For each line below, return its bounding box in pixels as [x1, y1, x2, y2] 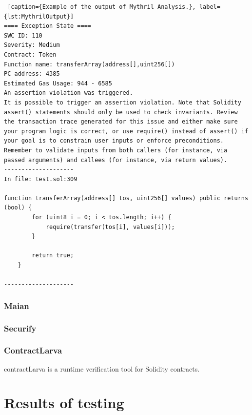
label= [199, 3, 220, 10]
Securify [4, 322, 37, 334]
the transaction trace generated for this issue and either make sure [4, 118, 238, 125]
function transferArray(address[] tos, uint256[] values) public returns [4, 194, 249, 202]
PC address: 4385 [4, 70, 60, 78]
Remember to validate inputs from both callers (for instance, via [4, 146, 228, 154]
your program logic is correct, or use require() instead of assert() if [4, 127, 249, 135]
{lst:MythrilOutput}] [4, 13, 74, 20]
